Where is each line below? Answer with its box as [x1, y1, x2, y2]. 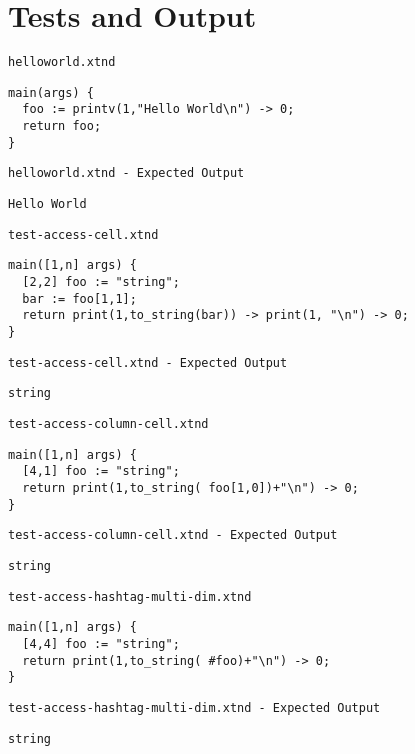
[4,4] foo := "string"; [22, 636, 180, 651]
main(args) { [8, 85, 94, 100]
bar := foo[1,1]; [22, 291, 137, 306]
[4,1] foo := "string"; [22, 464, 180, 479]
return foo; [22, 119, 102, 134]
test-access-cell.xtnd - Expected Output [8, 355, 288, 370]
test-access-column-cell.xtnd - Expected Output [8, 528, 338, 543]
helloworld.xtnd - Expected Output [8, 166, 245, 181]
